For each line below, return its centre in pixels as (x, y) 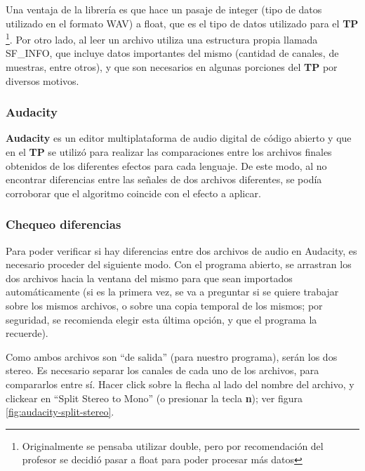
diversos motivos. (42, 80)
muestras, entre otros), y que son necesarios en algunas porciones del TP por (172, 67)
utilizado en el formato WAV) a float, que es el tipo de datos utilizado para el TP (182, 23)
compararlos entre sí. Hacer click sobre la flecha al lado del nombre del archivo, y (180, 384)
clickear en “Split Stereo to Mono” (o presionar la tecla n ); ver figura (154, 398)
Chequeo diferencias (64, 224)
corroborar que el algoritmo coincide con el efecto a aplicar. (133, 193)
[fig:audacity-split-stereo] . (60, 412)
